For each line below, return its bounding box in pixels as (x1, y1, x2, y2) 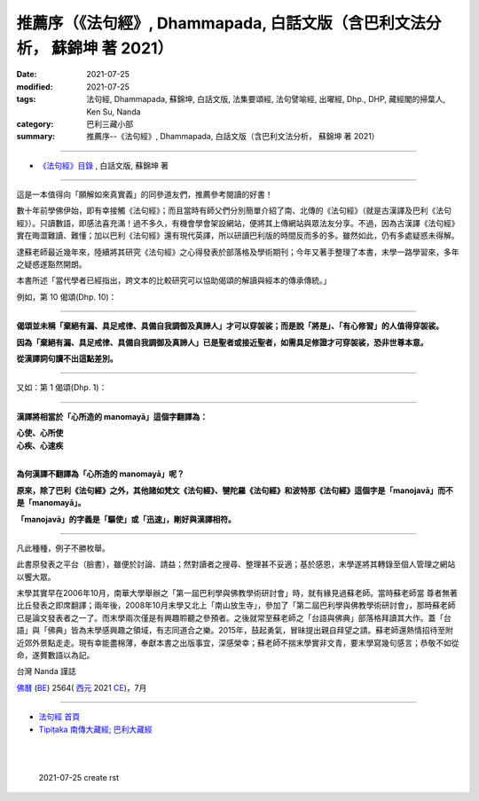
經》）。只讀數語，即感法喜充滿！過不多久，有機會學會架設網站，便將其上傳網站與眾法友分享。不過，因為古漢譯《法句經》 (16, 217, 459, 228)
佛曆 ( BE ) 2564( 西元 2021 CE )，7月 (16, 682, 147, 693)
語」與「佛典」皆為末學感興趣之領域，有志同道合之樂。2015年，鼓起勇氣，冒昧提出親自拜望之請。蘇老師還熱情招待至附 (16, 625, 454, 636)
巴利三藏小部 (86, 118, 133, 129)
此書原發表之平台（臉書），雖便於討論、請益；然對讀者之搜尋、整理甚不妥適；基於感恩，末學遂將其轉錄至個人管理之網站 (16, 559, 456, 569)
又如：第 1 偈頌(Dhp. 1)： (16, 382, 107, 393)
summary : (16, 131, 56, 142)
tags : (16, 94, 36, 105)
